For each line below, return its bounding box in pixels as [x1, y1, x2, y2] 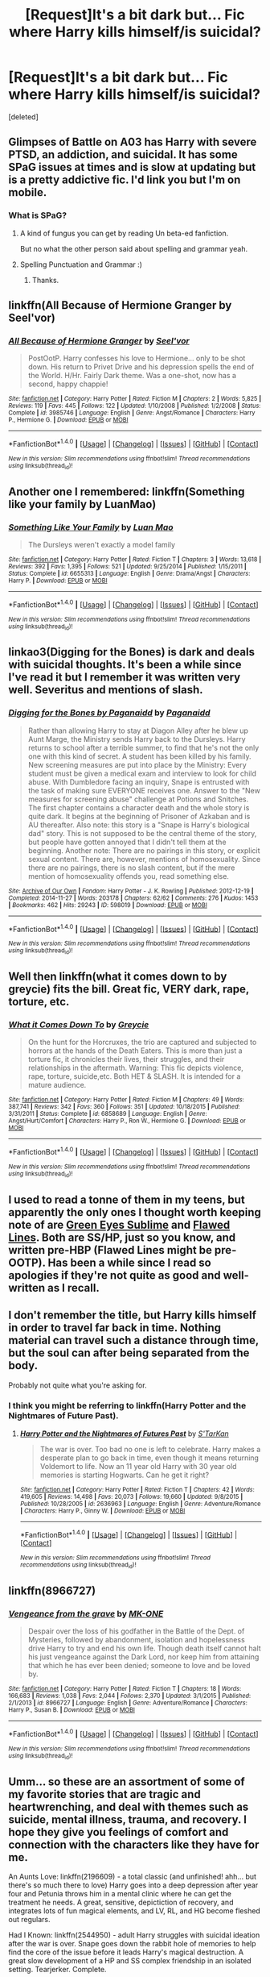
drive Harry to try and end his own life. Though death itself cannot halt [27, 1643, 261, 1654]
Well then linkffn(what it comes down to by [8, 970, 227, 984]
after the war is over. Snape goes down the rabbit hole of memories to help [8, 1939, 256, 1949]
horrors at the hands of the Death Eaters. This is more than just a [27, 1046, 243, 1055]
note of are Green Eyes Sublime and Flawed [8, 1217, 231, 1231]
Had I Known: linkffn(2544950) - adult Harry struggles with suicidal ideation [8, 1930, 260, 1940]
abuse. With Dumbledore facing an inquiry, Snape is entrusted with [27, 776, 250, 787]
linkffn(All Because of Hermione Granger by [8, 298, 232, 312]
